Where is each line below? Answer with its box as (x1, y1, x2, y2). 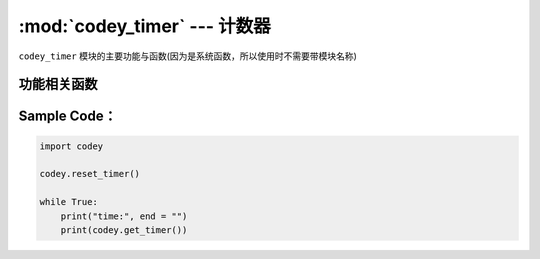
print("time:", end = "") (60, 210, 188, 222)
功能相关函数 (18, 76, 98, 93)
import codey (39, 140, 104, 152)
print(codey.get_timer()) (60, 224, 188, 235)
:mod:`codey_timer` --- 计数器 (18, 15, 272, 37)
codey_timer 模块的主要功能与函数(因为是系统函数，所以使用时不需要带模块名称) (18, 50, 357, 62)
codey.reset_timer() (39, 168, 140, 180)
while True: (39, 196, 99, 208)
